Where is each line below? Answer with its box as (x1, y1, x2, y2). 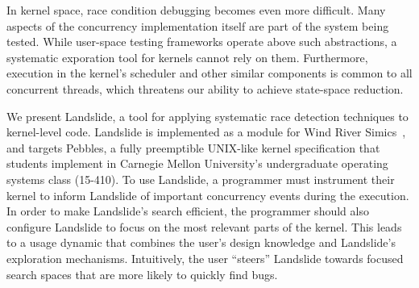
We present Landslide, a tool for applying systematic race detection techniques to (6, 107, 409, 124)
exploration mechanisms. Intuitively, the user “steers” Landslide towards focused (6, 249, 404, 266)
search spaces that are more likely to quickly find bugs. (6, 265, 278, 282)
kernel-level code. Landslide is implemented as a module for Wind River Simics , (6, 123, 406, 140)
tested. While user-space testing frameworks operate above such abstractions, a (6, 33, 397, 50)
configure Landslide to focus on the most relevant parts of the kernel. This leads (6, 218, 402, 235)
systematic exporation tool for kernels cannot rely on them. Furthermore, (6, 48, 368, 65)
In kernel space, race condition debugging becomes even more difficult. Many (6, 2, 386, 18)
